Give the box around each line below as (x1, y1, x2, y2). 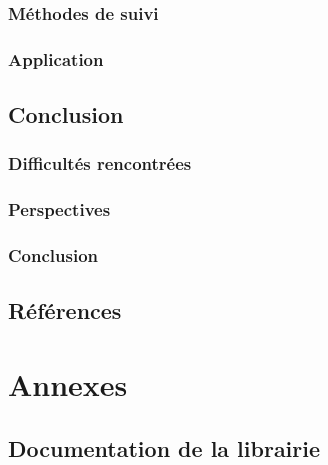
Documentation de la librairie (8, 432, 321, 463)
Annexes (8, 363, 128, 404)
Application (8, 46, 104, 71)
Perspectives (8, 197, 111, 222)
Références (8, 295, 122, 326)
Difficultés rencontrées (8, 151, 192, 176)
